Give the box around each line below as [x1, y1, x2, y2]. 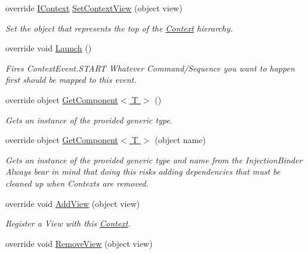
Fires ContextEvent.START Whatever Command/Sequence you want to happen [5, 61, 295, 74]
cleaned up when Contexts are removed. [5, 176, 149, 189]
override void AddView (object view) [5, 197, 140, 209]
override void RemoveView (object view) [5, 237, 153, 249]
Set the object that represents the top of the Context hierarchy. [5, 21, 233, 34]
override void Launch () [5, 42, 92, 54]
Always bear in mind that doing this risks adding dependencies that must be [5, 165, 281, 178]
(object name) [155, 134, 206, 146]
